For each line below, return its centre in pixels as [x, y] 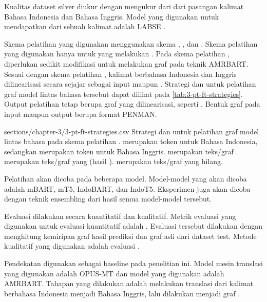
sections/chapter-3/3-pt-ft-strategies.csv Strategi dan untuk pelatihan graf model [132, 131]
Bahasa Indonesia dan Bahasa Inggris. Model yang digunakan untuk [112, 16]
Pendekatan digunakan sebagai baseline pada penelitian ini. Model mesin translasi [133, 263]
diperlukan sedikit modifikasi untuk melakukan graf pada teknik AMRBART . [126, 63]
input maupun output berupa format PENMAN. [81, 114]
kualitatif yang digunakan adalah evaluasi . [72, 246]
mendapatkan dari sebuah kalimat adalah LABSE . [85, 26]
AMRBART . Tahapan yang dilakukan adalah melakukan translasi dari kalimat [129, 283]
